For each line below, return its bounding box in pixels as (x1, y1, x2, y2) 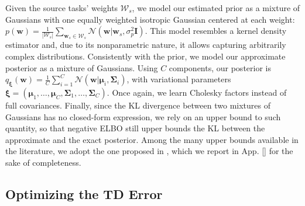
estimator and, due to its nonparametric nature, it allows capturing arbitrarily (5, 39, 286, 51)
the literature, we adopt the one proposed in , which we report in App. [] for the (5, 145, 293, 157)
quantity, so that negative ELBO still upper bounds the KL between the (5, 122, 265, 134)
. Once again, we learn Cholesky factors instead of (107, 86, 287, 98)
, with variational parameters (126, 73, 231, 85)
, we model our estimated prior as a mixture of (132, 2, 300, 13)
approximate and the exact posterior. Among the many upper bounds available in (5, 133, 299, 145)
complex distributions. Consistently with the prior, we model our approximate (5, 50, 286, 62)
